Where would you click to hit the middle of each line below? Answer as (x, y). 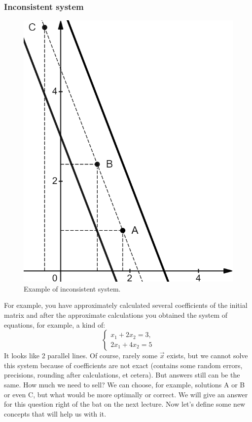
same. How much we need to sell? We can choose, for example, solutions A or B (125, 384)
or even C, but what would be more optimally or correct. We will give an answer (126, 394)
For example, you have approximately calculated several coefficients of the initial (126, 305)
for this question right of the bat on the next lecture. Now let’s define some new (125, 404)
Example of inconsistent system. (72, 288)
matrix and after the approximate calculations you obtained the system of (116, 315)
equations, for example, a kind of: (55, 324)
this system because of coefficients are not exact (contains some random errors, (123, 365)
